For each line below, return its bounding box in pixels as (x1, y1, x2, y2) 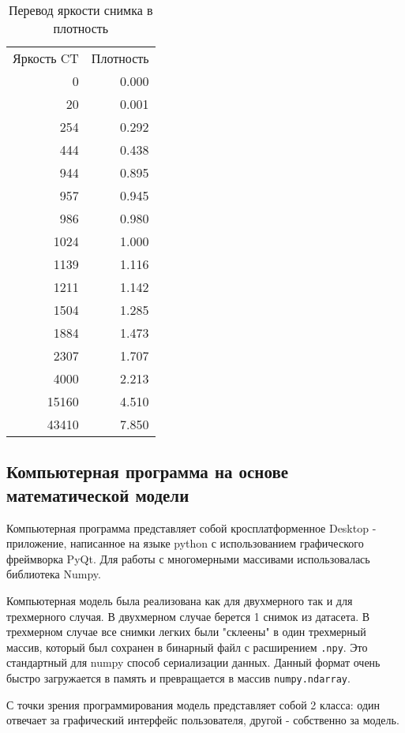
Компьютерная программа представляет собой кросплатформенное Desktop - (6, 519, 377, 536)
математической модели (6, 482, 189, 507)
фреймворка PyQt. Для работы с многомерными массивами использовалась (6, 550, 370, 567)
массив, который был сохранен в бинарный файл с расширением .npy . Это (6, 638, 368, 655)
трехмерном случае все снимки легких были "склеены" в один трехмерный (6, 623, 366, 640)
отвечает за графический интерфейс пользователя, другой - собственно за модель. (6, 712, 399, 728)
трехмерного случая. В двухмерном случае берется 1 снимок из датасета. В (6, 608, 370, 624)
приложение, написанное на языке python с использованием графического (6, 535, 364, 552)
